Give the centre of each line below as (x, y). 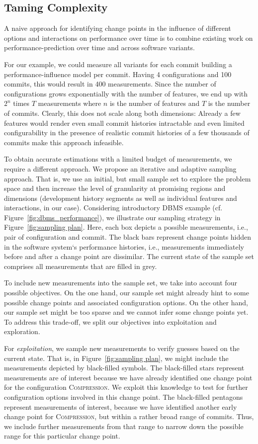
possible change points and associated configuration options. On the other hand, (126, 302)
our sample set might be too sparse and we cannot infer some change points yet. (126, 312)
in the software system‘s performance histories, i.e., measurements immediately (124, 246)
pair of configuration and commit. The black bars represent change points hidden (128, 237)
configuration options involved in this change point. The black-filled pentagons (124, 397)
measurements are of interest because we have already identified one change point (128, 377)
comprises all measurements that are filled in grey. (81, 266)
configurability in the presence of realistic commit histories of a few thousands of (127, 133)
